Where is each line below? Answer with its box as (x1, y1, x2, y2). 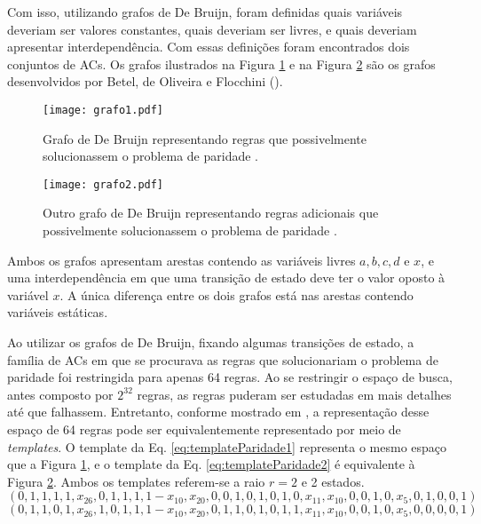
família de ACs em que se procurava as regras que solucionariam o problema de (7, 350, 438, 369)
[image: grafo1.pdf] (43, 103, 164, 116)
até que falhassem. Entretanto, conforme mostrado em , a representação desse (7, 402, 430, 421)
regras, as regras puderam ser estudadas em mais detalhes (137, 385, 452, 403)
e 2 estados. (301, 472, 365, 490)
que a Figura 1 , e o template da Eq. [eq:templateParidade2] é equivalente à (7, 455, 415, 473)
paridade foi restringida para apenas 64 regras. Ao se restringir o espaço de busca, (7, 368, 453, 386)
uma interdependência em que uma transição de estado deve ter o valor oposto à (7, 268, 446, 287)
